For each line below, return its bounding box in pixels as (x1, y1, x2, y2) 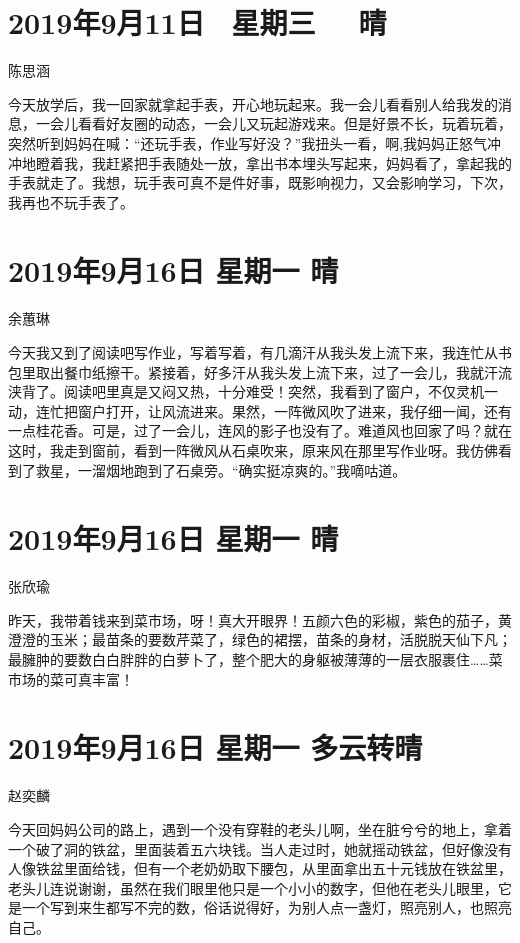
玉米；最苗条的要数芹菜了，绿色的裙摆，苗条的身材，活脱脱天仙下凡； (49, 629, 512, 650)
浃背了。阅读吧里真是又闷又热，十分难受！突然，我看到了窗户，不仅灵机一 (8, 381, 498, 402)
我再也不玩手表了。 (8, 191, 134, 212)
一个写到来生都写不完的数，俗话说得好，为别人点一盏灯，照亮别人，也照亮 (21, 897, 512, 918)
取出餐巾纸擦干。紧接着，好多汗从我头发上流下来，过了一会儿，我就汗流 (35, 361, 512, 382)
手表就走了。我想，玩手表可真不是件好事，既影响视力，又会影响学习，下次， (8, 172, 512, 193)
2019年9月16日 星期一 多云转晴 (8, 727, 423, 768)
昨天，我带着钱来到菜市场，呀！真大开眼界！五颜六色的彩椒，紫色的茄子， (8, 609, 498, 630)
